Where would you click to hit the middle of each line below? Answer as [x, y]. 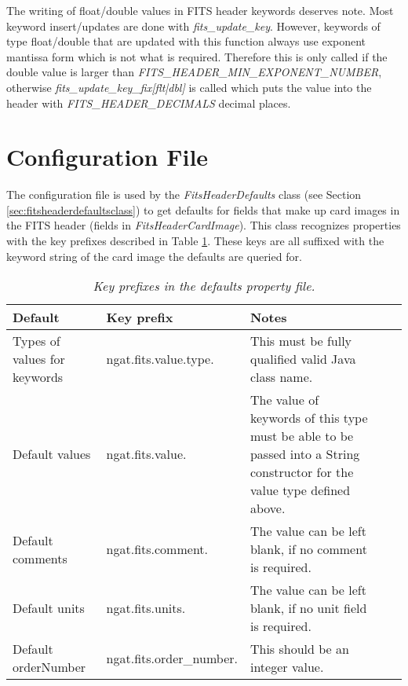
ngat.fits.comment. [157, 549]
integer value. [287, 667]
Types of [36, 341]
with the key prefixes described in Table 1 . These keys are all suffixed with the [195, 241]
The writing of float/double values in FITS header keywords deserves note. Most [200, 10]
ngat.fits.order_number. [172, 658]
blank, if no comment [308, 549]
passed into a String [305, 454]
